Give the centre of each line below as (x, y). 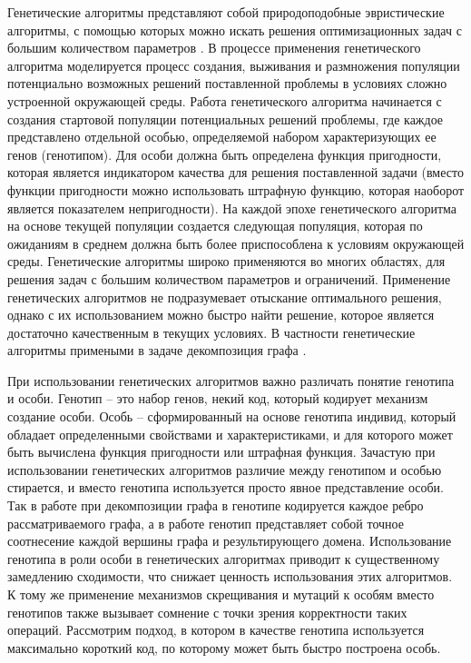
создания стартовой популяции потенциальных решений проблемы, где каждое (226, 119)
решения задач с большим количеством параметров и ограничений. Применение (229, 278)
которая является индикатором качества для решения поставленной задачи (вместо (235, 172)
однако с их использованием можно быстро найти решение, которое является (221, 315)
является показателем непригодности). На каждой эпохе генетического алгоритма (232, 208)
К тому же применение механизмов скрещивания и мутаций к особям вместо (221, 594)
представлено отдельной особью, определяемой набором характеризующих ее (222, 137)
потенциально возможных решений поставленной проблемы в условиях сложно (227, 83)
